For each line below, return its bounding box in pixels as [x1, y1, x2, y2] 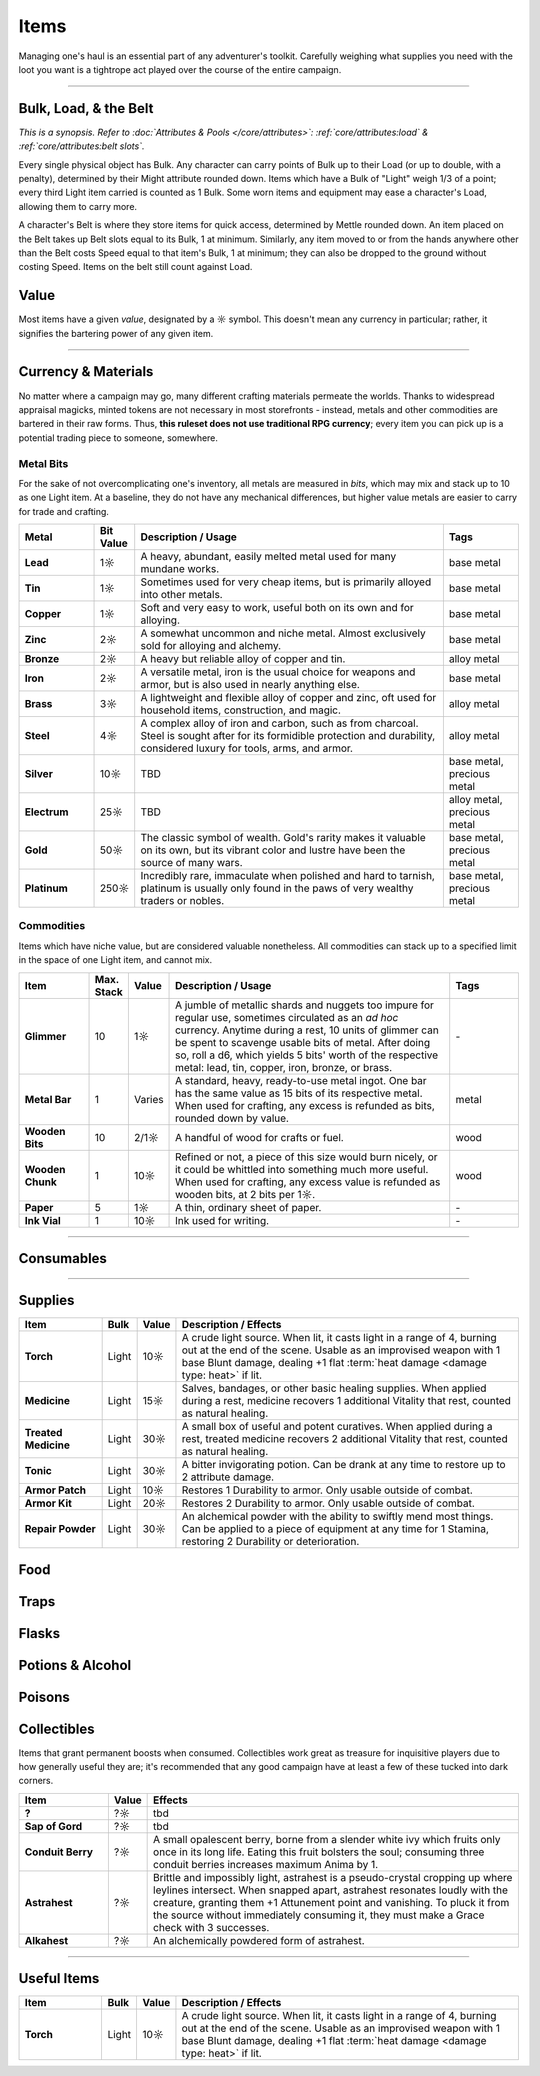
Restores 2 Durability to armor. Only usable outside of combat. [181, 1496, 475, 1510]
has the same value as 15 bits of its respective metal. [175, 1086, 424, 1100]
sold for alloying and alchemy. [140, 639, 282, 653]
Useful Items [18, 1970, 100, 1987]
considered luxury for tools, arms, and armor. [140, 741, 354, 755]
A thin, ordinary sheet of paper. [175, 1200, 322, 1214]
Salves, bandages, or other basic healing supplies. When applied [181, 1381, 487, 1395]
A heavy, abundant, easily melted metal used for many [140, 550, 397, 564]
